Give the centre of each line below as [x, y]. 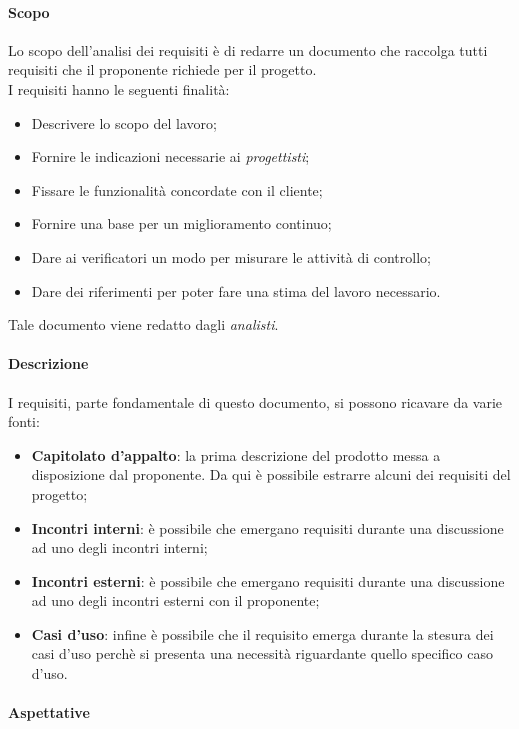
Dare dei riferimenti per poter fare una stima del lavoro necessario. [236, 290]
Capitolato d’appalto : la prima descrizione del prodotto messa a [236, 454]
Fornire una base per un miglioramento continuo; [181, 223]
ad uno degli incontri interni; [119, 547]
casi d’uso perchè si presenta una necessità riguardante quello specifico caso [262, 653]
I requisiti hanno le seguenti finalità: [119, 88]
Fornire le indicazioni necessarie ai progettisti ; [170, 156]
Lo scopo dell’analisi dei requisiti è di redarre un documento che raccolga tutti [248, 49]
